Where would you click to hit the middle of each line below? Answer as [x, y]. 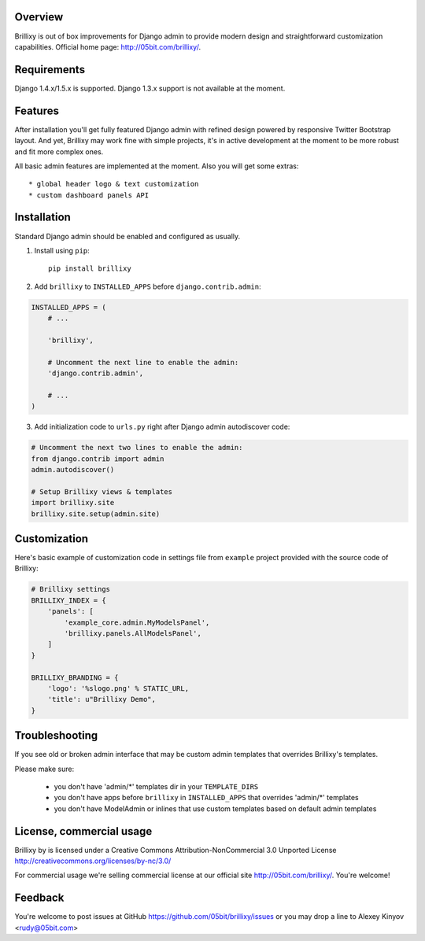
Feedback [39, 898]
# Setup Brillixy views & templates [102, 491]
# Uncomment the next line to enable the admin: [143, 362]
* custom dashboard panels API [89, 195]
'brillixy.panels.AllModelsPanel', [133, 633]
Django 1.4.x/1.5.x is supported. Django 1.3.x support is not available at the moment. [150, 88]
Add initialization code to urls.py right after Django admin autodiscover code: [162, 427]
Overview [39, 17]
